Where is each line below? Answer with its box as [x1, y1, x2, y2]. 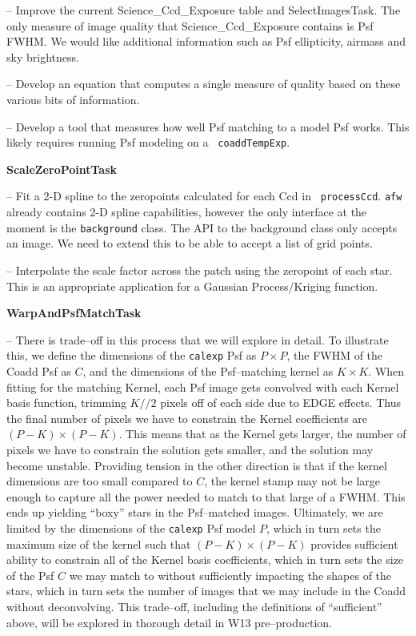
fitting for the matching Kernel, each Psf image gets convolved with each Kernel [6, 378, 399, 395]
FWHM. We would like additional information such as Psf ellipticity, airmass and [6, 33, 406, 50]
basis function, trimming [6, 394, 126, 411]
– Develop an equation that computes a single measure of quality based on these [6, 75, 401, 92]
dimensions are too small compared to [6, 473, 193, 489]
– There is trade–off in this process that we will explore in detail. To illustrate [6, 331, 389, 348]
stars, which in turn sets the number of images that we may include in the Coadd [6, 582, 406, 599]
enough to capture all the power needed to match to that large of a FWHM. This [6, 488, 406, 505]
